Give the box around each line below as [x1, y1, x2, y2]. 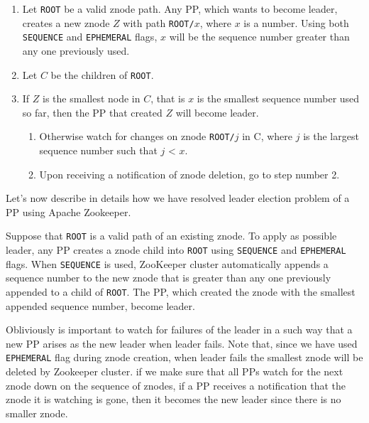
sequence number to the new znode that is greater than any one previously [6, 270, 331, 285]
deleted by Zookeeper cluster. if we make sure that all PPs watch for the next [6, 364, 343, 379]
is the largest [303, 129, 359, 144]
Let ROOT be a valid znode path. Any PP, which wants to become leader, [22, 1, 338, 16]
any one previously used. [22, 43, 130, 58]
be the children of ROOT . [50, 67, 154, 82]
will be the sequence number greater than [169, 29, 350, 44]
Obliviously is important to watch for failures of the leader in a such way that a [6, 322, 353, 337]
